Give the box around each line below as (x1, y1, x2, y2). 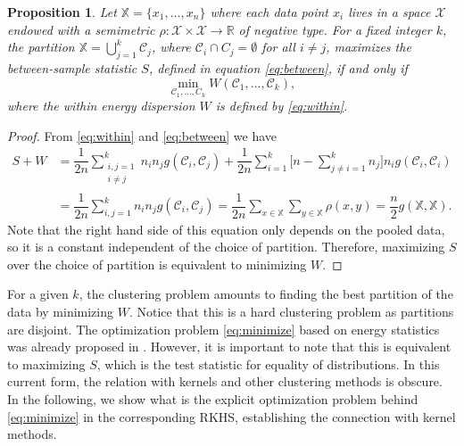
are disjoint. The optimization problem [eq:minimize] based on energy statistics (7, 319, 440, 338)
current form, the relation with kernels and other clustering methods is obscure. (7, 372, 443, 391)
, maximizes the (326, 37, 411, 56)
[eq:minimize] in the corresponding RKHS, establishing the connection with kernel (7, 407, 456, 425)
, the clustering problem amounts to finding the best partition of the (79, 285, 453, 303)
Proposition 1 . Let (7, 3, 117, 21)
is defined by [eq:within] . (215, 96, 348, 115)
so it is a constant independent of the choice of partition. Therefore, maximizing (7, 237, 445, 256)
